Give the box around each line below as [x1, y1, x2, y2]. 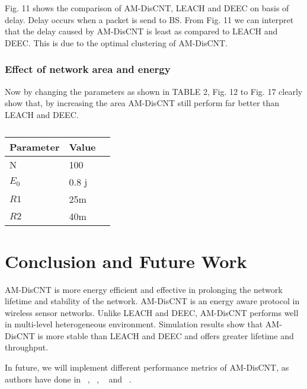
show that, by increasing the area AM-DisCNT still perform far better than [5, 97, 280, 109]
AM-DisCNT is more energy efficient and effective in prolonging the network [5, 283, 283, 295]
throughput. [5, 341, 49, 353]
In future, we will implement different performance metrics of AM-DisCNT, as [5, 361, 289, 374]
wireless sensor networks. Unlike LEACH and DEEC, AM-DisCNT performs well [5, 306, 299, 318]
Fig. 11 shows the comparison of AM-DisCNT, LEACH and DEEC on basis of [5, 2, 289, 14]
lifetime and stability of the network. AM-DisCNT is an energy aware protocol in [5, 295, 300, 307]
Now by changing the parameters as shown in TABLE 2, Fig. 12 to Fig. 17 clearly [5, 85, 303, 97]
